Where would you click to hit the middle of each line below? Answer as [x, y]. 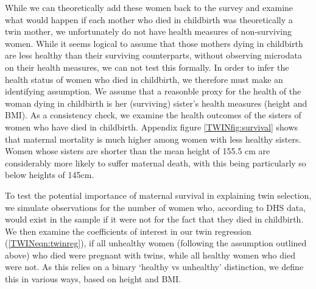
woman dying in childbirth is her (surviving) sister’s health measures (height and [156, 103]
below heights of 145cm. [50, 175]
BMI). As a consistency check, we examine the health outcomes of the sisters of [153, 115]
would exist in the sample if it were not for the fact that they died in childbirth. [154, 219]
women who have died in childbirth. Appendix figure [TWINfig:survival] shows [152, 127]
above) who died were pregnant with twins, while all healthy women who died [150, 255]
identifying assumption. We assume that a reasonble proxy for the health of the [153, 91]
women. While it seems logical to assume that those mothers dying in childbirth [154, 43]
